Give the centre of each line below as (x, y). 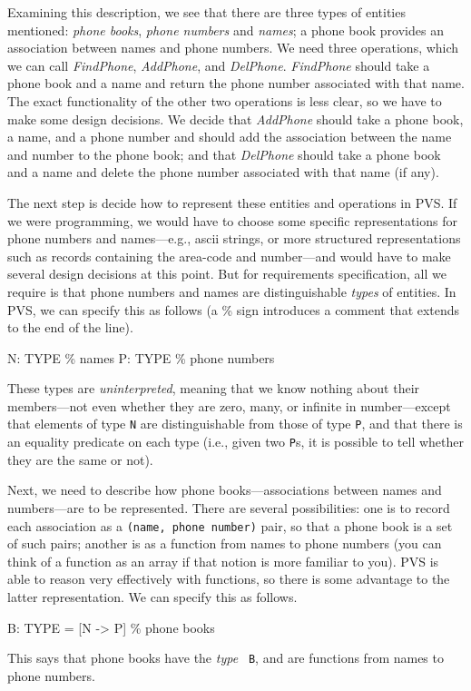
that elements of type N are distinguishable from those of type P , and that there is (235, 424)
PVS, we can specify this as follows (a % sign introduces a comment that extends (234, 309)
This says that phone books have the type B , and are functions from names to (226, 658)
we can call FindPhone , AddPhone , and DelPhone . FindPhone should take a (219, 65)
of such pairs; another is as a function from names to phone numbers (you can (225, 543)
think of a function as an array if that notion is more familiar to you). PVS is (223, 561)
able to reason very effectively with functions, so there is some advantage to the (229, 579)
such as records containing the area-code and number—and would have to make (229, 256)
